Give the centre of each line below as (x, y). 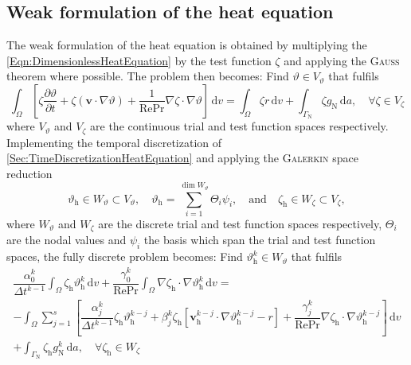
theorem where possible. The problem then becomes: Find (148, 76)
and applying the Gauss (342, 60)
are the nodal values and (67, 240)
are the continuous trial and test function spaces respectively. (239, 126)
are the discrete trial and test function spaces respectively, (240, 223)
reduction (29, 173)
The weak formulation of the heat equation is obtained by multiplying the (187, 45)
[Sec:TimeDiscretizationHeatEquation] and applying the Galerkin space (182, 158)
